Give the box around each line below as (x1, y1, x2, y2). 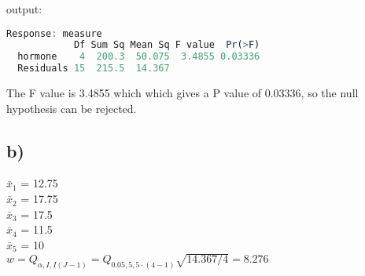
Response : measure (6, 27, 102, 39)
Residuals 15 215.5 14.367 (17, 63, 170, 74)
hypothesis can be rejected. (6, 100, 137, 116)
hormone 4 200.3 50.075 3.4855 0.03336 (17, 51, 260, 63)
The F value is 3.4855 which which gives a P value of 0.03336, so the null (6, 85, 359, 101)
